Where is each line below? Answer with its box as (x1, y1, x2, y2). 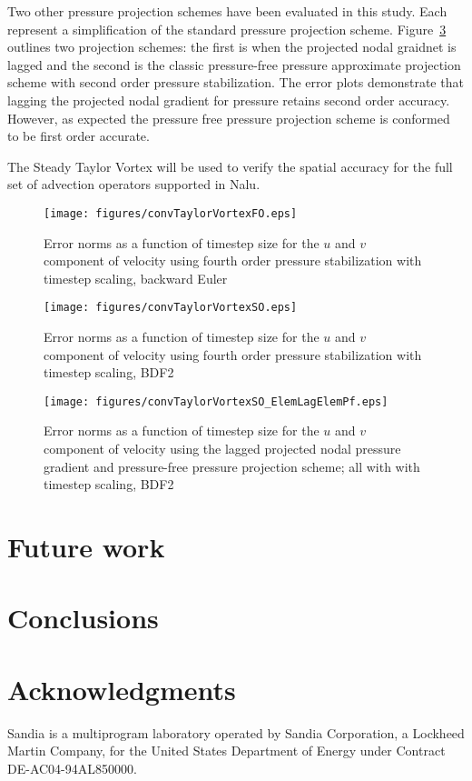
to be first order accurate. (7, 126, 150, 145)
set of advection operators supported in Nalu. (7, 175, 261, 194)
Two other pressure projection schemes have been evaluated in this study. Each (7, 2, 447, 20)
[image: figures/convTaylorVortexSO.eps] (44, 301, 298, 315)
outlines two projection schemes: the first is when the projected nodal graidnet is (7, 37, 457, 56)
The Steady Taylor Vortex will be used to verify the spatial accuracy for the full (7, 156, 453, 175)
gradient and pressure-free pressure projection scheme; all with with (44, 456, 420, 476)
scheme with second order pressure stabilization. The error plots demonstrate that (7, 73, 464, 92)
